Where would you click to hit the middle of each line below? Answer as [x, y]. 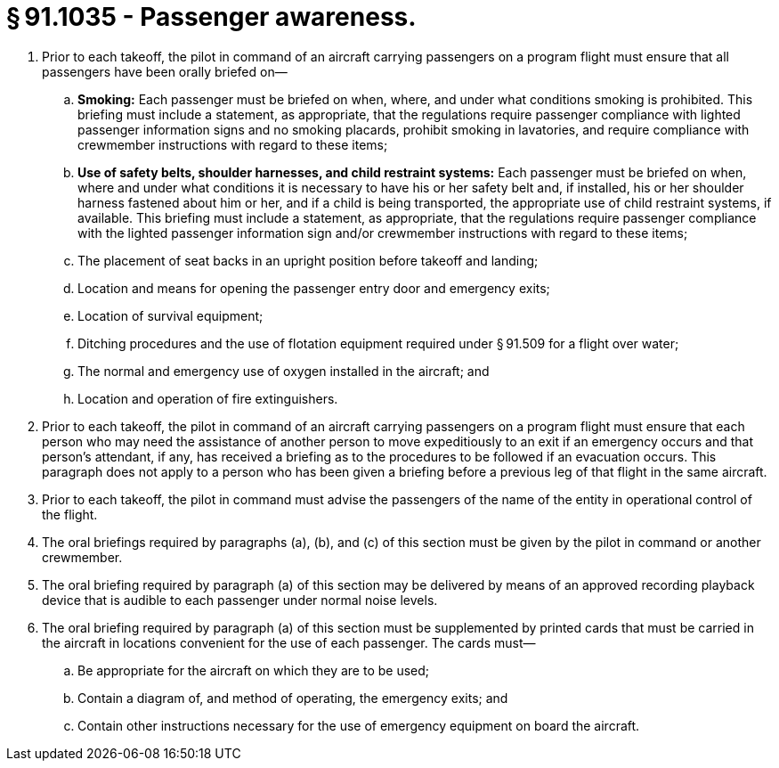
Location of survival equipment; [170, 315]
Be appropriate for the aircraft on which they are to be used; [254, 670]
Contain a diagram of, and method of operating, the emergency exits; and [293, 698]
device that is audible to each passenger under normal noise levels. [240, 600]
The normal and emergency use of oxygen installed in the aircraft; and [284, 371]
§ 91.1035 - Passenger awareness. [211, 17]
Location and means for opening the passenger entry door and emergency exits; [314, 288]
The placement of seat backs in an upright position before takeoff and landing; [308, 260]
